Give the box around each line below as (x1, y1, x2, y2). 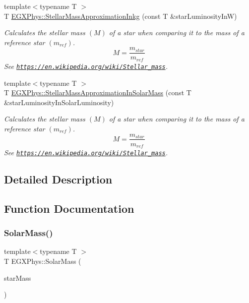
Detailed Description (4, 172, 113, 187)
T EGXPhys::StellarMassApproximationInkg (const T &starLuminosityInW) (4, 10, 237, 21)
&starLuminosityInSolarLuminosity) (4, 97, 114, 107)
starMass (4, 272, 31, 283)
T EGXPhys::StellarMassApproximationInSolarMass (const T (4, 87, 191, 98)
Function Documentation (4, 200, 134, 216)
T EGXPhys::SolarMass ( (4, 256, 81, 266)
